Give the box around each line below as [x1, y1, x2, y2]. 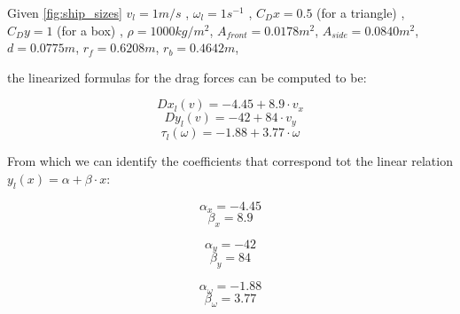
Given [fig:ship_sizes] [7, 4, 122, 21]
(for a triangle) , [316, 4, 405, 21]
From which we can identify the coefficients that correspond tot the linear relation [7, 152, 453, 170]
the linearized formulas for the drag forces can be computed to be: [7, 67, 367, 86]
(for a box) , [57, 20, 123, 39]
